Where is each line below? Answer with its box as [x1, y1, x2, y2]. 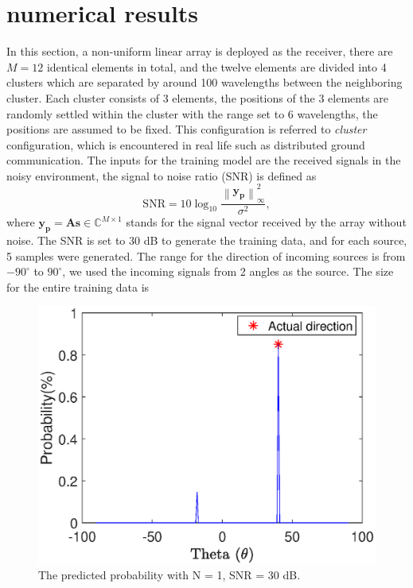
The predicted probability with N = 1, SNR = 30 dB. [38, 567, 301, 583]
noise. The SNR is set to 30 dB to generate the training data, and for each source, [6, 231, 407, 248]
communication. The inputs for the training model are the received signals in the [6, 152, 401, 168]
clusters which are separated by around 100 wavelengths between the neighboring [6, 74, 403, 91]
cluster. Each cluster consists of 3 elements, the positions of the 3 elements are [6, 89, 389, 106]
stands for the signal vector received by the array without [126, 214, 407, 230]
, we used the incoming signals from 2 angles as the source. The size [62, 263, 394, 280]
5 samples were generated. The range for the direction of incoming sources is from [6, 247, 406, 264]
